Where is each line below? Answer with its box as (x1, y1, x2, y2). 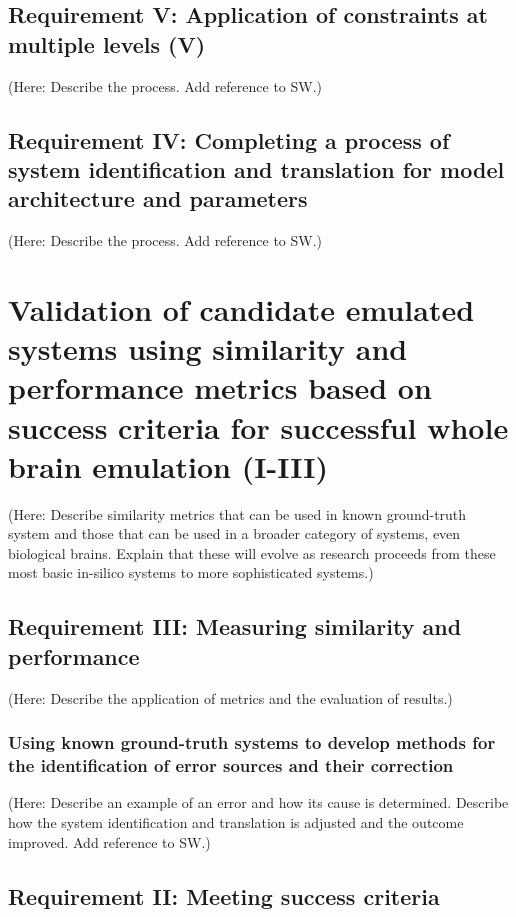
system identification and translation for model (8, 153, 505, 184)
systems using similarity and (8, 328, 408, 369)
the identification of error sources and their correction (8, 753, 454, 778)
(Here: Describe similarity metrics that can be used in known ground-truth (8, 503, 467, 524)
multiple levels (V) (8, 28, 206, 59)
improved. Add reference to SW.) (8, 831, 211, 852)
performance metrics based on (8, 367, 432, 408)
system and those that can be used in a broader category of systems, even (8, 523, 461, 544)
